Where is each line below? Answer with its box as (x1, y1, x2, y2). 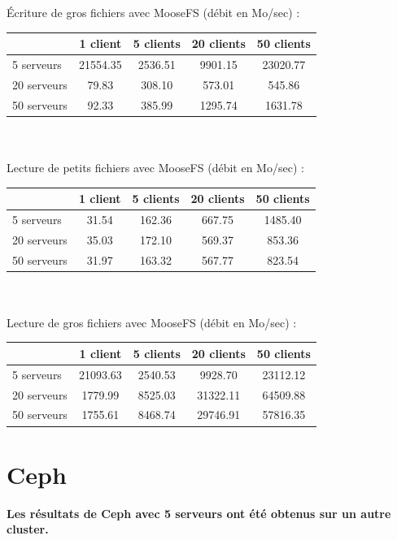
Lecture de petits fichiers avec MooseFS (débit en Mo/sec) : (7, 158, 304, 175)
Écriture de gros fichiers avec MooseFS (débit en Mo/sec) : (7, 4, 300, 20)
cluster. (7, 521, 49, 538)
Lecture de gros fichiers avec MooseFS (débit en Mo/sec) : (7, 313, 297, 330)
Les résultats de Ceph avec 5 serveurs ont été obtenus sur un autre (7, 504, 391, 521)
